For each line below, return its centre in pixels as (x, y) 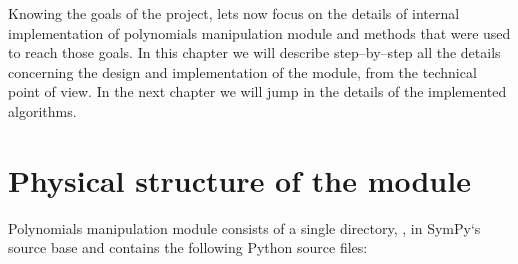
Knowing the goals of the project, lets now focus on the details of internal (234, 13)
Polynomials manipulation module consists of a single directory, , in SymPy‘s (244, 227)
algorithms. (42, 110)
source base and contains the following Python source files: (188, 247)
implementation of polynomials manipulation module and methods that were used (259, 32)
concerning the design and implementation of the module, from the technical (242, 71)
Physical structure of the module (239, 179)
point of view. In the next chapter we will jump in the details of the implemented (257, 91)
